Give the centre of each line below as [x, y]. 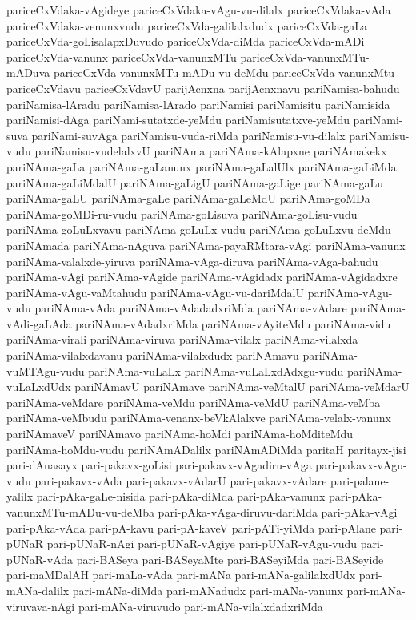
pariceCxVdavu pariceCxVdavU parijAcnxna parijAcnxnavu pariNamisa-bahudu [203, 88]
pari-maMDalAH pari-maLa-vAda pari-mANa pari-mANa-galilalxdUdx [181, 575]
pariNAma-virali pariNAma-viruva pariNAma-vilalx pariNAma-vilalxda [182, 339]
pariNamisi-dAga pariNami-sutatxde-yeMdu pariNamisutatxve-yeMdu [178, 120]
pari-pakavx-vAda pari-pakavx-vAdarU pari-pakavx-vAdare [181, 480]
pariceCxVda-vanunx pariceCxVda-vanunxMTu [122, 56]
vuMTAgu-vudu [46, 370]
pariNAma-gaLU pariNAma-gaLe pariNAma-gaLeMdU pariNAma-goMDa [188, 198]
